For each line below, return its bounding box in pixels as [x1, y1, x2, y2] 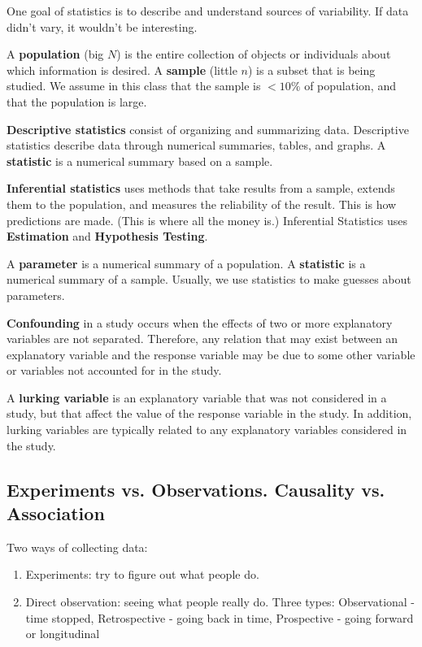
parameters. [7, 286, 65, 303]
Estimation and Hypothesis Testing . [7, 228, 208, 245]
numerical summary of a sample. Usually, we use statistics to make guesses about [7, 271, 411, 288]
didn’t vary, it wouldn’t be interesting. [7, 18, 198, 35]
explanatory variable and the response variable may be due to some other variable [7, 345, 415, 363]
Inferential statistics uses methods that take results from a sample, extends [7, 180, 395, 197]
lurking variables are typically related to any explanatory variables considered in [7, 421, 407, 438]
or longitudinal [25, 625, 100, 642]
